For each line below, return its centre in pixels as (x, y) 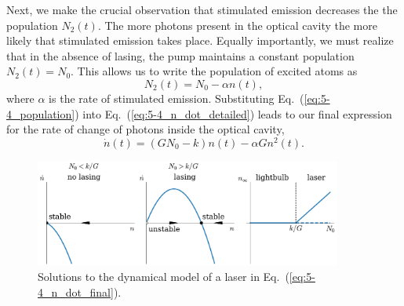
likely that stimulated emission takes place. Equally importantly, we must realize (200, 40)
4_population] (41, 113)
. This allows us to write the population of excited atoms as (214, 71)
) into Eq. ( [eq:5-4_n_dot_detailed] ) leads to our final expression (233, 113)
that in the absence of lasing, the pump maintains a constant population (180, 55)
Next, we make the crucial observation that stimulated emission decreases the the (202, 9)
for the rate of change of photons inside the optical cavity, (146, 129)
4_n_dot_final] (76, 291)
